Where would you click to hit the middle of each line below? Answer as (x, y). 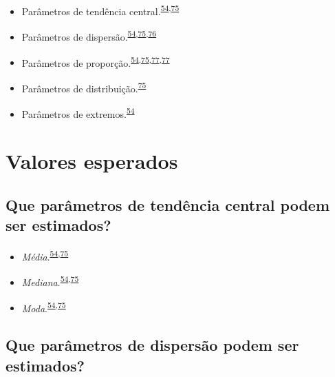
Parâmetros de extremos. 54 (78, 113)
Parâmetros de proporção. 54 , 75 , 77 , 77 (96, 61)
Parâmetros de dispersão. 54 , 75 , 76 (89, 35)
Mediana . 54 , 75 (50, 281)
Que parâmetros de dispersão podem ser (152, 345)
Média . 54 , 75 (45, 255)
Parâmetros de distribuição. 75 (84, 87)
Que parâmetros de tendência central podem (168, 205)
